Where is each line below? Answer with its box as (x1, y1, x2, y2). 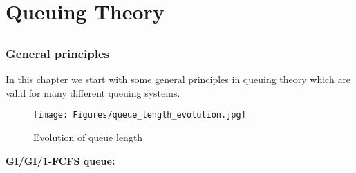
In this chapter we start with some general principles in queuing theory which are (6, 72, 351, 86)
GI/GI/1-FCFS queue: (6, 153, 115, 167)
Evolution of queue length (33, 129, 143, 144)
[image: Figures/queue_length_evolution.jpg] (33, 110, 246, 120)
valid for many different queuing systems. (6, 85, 180, 100)
